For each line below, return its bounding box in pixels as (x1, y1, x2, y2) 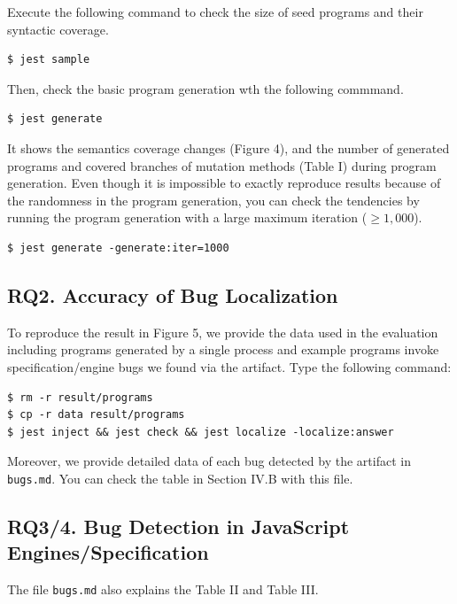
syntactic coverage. (7, 19, 109, 38)
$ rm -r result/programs (7, 391, 153, 404)
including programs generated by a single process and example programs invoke (7, 340, 439, 359)
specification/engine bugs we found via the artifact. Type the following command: (7, 357, 452, 376)
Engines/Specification (7, 538, 209, 566)
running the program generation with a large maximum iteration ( (7, 208, 368, 227)
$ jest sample (7, 53, 90, 66)
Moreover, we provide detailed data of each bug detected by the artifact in (7, 452, 411, 470)
